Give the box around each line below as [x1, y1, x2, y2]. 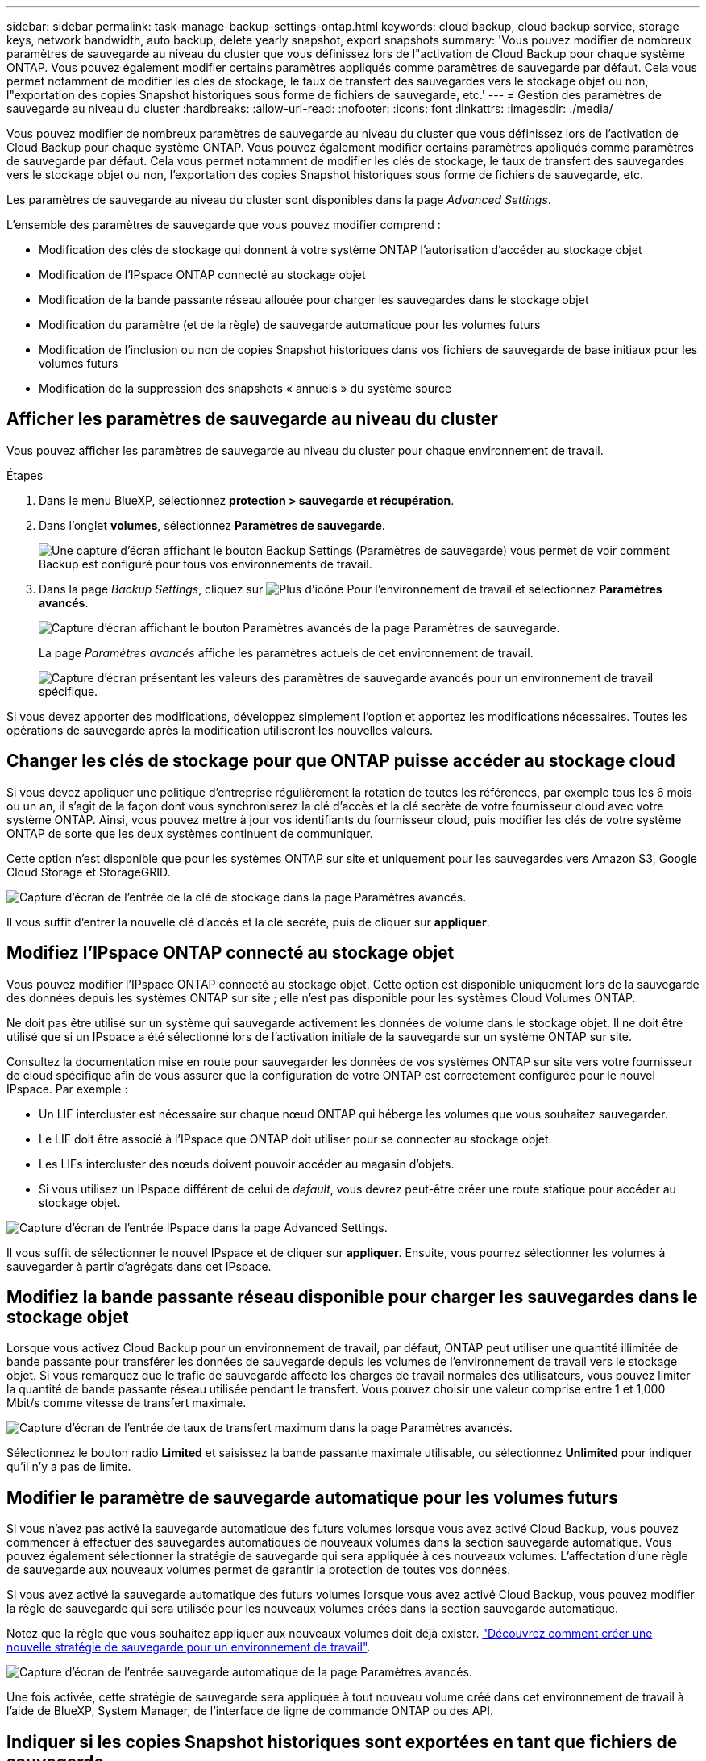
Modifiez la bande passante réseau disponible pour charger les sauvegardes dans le [6, 1286, 698, 1307]
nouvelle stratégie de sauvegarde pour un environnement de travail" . [6, 1640, 371, 1655]
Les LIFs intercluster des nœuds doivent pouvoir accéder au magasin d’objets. [39, 1156, 455, 1171]
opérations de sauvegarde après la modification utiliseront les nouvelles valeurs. [6, 722, 434, 737]
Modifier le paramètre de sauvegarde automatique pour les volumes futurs [6, 1487, 619, 1508]
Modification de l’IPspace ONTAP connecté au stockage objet [39, 268, 366, 281]
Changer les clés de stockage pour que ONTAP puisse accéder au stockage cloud [6, 751, 675, 772]
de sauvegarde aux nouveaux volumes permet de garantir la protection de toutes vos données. [6, 1563, 511, 1577]
